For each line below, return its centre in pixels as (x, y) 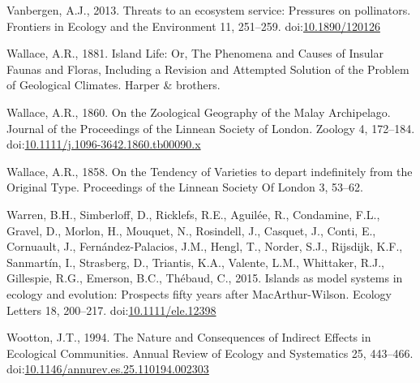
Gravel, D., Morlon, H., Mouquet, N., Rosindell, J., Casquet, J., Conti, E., (191, 230)
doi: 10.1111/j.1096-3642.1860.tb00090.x (104, 144)
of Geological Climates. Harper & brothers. (114, 85)
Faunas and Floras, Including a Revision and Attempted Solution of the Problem (208, 69)
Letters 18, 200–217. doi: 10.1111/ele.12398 (111, 310)
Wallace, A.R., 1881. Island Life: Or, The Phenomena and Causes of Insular (195, 53)
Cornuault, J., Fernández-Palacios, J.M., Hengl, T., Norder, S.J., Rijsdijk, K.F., (205, 246)
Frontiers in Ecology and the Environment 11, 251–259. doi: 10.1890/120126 (193, 26)
